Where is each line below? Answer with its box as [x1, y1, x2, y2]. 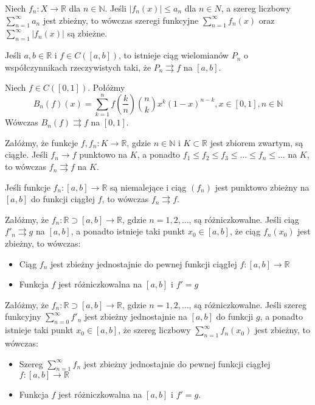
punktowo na [79, 148, 128, 161]
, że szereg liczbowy [118, 323, 191, 336]
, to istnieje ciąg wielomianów [119, 49, 229, 62]
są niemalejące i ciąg [110, 180, 187, 193]
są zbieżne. [67, 27, 108, 40]
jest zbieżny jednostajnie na [84, 310, 187, 323]
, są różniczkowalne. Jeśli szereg [189, 298, 306, 311]
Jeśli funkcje [5, 180, 50, 193]
